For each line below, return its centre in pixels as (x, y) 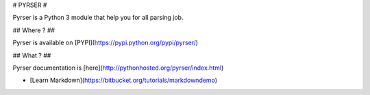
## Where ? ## (34, 30)
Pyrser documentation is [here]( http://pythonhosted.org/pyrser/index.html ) (118, 68)
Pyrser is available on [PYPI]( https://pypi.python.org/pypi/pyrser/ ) (106, 43)
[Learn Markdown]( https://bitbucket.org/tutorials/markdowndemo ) (123, 80)
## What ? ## (32, 55)
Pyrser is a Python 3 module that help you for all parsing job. (98, 18)
